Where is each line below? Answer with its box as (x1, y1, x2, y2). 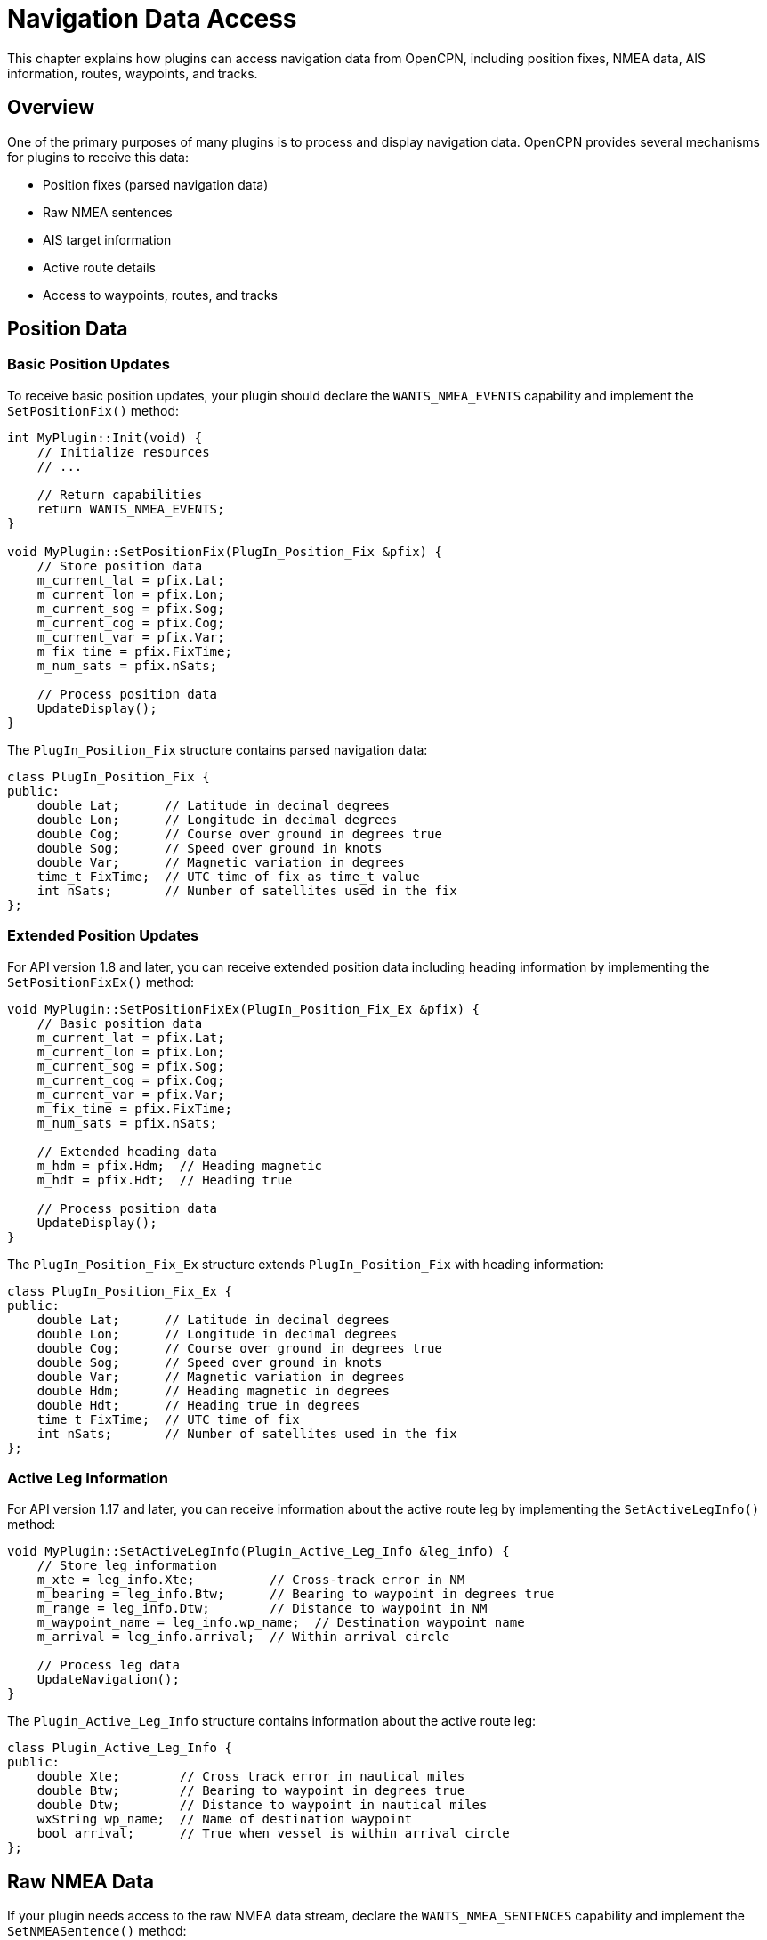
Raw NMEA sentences (43, 204, 173, 220)
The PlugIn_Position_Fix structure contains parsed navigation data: (7, 741, 428, 757)
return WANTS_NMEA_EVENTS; (36, 501, 225, 516)
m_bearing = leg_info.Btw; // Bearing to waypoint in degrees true (36, 1587, 555, 1602)
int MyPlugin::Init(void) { (7, 430, 203, 445)
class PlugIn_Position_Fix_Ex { (7, 1283, 232, 1298)
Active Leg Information (7, 1468, 169, 1487)
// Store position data (36, 558, 203, 573)
